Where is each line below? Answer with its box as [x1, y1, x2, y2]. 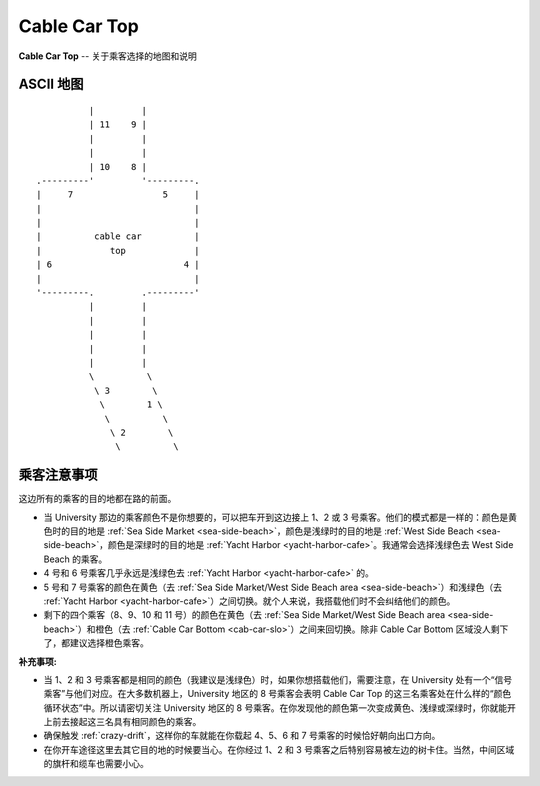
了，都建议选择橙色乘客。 [43, 637, 149, 649]
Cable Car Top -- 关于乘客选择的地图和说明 [18, 50, 197, 62]
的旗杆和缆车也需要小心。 [43, 758, 149, 770]
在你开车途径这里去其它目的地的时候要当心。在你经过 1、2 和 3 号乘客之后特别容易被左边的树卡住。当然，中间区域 [43, 743, 515, 755]
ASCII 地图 [18, 76, 84, 93]
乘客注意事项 [18, 466, 98, 484]
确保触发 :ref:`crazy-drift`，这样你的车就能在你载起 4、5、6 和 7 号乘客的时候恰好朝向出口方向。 [43, 730, 441, 742]
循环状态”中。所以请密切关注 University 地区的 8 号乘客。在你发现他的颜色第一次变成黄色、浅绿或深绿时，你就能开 [43, 701, 517, 714]
